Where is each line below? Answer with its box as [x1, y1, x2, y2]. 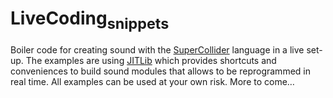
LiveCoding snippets [10, 7, 170, 33]
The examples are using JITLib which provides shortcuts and [25, 54, 277, 66]
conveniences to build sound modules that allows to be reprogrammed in [10, 65, 311, 77]
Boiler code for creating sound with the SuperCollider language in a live [10, 43, 305, 56]
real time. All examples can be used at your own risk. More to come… [10, 75, 295, 87]
